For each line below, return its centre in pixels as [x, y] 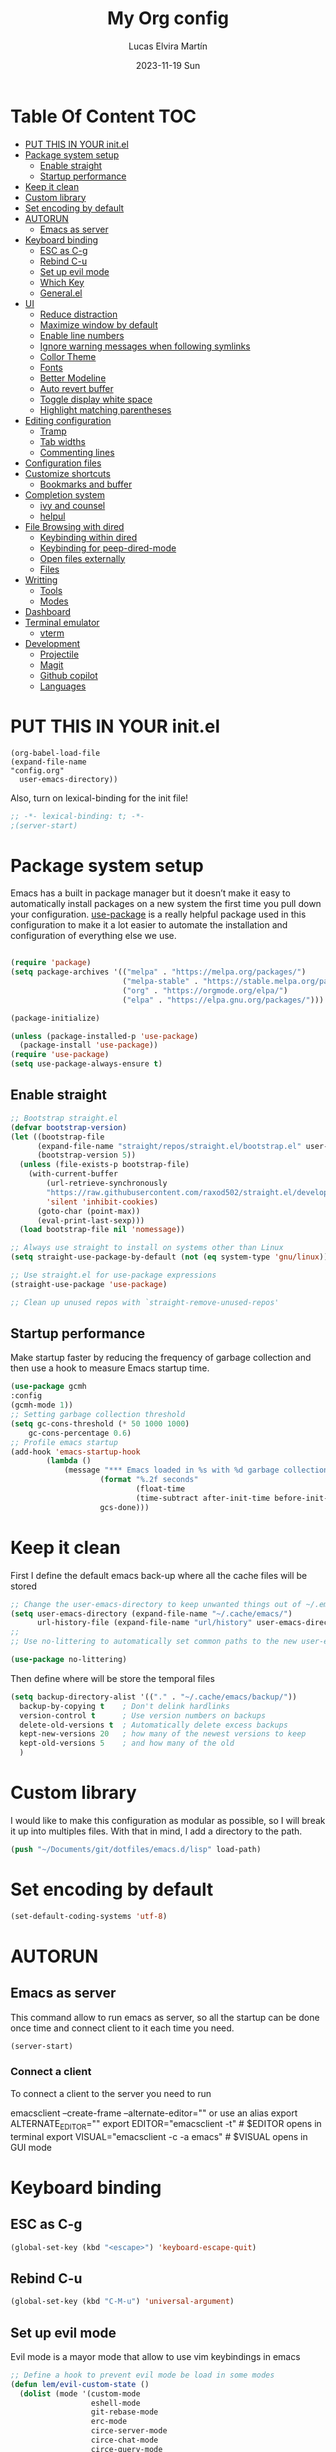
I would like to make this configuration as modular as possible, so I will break [168, 1820]
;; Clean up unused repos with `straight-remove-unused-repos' [145, 1302]
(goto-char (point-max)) [88, 1211]
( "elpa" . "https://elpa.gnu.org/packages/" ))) [223, 1000]
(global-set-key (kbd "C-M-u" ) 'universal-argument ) [122, 2302]
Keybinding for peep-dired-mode [108, 548]
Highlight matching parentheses [105, 409]
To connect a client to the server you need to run [111, 2093]
